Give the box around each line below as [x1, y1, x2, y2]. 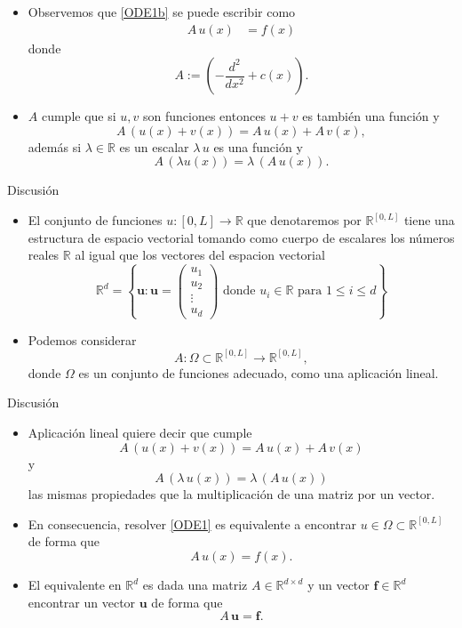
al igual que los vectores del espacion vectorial [75, 246, 325, 264]
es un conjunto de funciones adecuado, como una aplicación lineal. [78, 363, 439, 382]
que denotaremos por [247, 211, 362, 229]
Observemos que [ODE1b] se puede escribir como [28, 3, 296, 20]
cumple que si [41, 107, 116, 125]
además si [28, 137, 82, 156]
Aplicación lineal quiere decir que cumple [28, 423, 252, 442]
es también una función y [302, 107, 440, 125]
